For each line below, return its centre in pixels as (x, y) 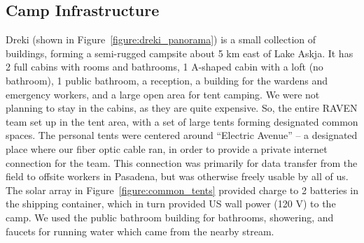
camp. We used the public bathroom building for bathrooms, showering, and (170, 217)
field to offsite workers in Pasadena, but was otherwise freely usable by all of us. (177, 176)
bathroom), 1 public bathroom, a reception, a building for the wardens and (167, 80)
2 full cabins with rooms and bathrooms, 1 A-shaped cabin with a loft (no (164, 67)
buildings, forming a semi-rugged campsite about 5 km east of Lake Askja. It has (180, 53)
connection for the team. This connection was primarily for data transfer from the (182, 162)
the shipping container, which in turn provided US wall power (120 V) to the (171, 204)
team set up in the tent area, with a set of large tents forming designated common (182, 121)
